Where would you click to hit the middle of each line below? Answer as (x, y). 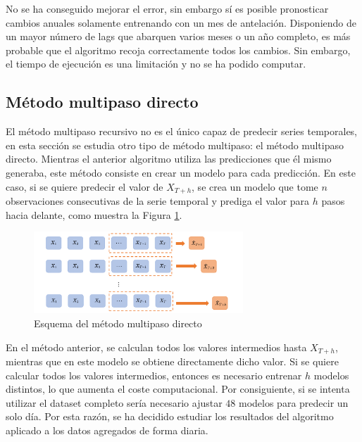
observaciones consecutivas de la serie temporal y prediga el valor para (158, 201)
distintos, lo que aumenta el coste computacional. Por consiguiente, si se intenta (178, 389)
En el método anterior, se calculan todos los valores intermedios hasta (156, 347)
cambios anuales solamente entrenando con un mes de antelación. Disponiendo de (181, 22)
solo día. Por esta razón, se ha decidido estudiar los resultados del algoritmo (170, 416)
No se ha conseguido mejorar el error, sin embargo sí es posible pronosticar (167, 8)
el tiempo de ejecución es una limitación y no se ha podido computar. (156, 64)
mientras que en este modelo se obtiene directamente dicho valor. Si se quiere (172, 361)
